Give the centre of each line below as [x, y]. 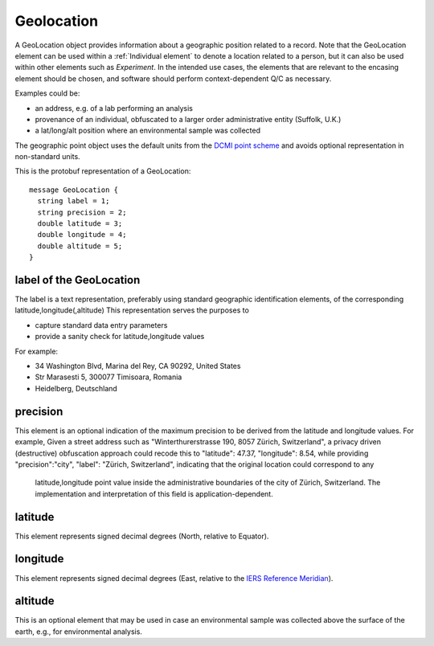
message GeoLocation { [74, 190]
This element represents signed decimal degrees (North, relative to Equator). [142, 536]
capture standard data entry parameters [101, 325]
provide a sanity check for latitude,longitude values [120, 337]
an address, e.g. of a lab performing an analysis [114, 108]
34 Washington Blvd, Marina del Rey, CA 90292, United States [138, 366]
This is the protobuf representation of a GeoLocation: [103, 171]
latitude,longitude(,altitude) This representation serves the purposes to [132, 310]
